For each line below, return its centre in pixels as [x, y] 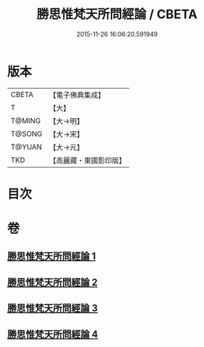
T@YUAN [26, 147]
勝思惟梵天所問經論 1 [52, 257]
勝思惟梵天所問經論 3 [53, 308]
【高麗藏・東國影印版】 [88, 160]
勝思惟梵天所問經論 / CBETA [117, 14]
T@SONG [27, 133]
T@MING [26, 121]
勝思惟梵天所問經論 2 [53, 282]
